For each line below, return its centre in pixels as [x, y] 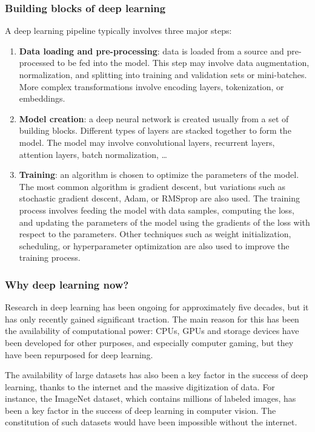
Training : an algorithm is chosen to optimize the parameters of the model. [159, 175]
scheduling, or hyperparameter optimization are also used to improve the [154, 245]
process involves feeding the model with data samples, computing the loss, [157, 210]
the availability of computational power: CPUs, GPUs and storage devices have [152, 331]
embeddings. [42, 98]
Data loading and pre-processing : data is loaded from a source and [151, 51]
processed [37, 63]
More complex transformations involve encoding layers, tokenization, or [151, 86]
